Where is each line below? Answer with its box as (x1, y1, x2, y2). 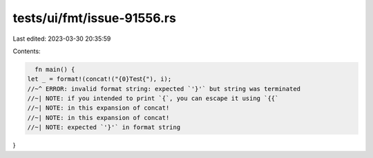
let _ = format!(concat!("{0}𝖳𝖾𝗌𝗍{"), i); (27, 75, 172, 83)
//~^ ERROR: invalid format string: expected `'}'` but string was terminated (27, 85, 300, 92)
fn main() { (35, 66, 75, 73)
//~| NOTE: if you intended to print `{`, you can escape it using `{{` (27, 95, 279, 103)
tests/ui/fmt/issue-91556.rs (12, 10, 176, 26)
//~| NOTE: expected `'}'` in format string (27, 124, 181, 131)
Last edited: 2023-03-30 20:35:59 (12, 34, 111, 43)
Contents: (12, 47, 41, 55)
